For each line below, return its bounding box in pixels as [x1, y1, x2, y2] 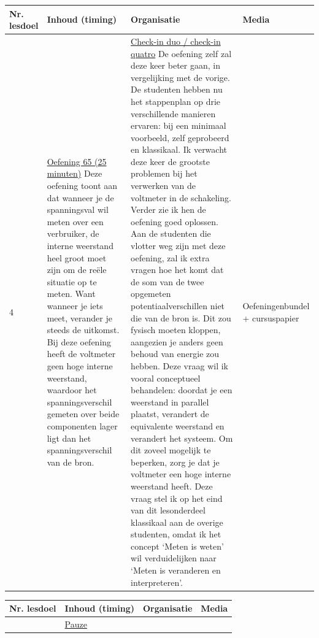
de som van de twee [131, 275, 204, 288]
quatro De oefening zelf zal [131, 47, 232, 60]
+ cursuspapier [242, 311, 299, 324]
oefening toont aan [47, 179, 118, 192]
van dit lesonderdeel [131, 504, 206, 517]
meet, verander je [47, 311, 112, 324]
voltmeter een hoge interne [131, 467, 231, 480]
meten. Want [47, 287, 96, 300]
